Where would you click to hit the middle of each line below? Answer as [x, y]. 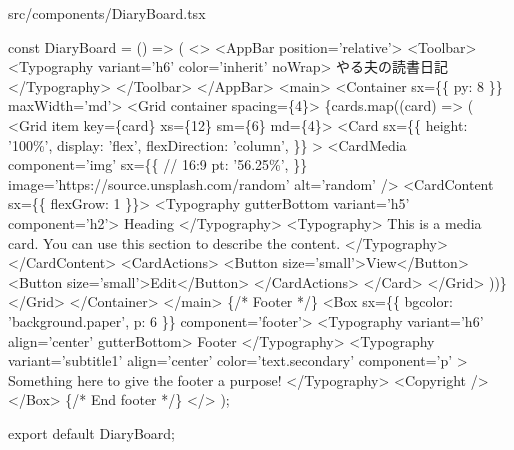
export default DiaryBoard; [91, 432]
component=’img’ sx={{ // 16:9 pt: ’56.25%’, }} [158, 164]
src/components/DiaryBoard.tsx [107, 13]
